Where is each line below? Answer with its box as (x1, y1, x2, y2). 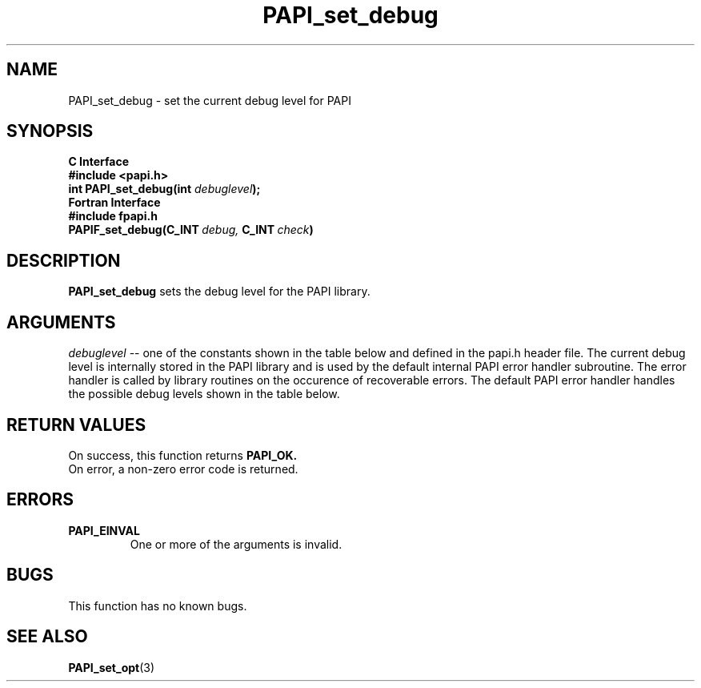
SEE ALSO (6, 626, 88, 647)
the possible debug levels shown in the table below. (68, 387, 340, 401)
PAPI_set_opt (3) (68, 660, 155, 674)
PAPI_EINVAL (68, 523, 140, 537)
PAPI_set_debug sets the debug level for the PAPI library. (68, 284, 371, 299)
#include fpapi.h (68, 209, 158, 223)
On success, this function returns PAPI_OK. (68, 448, 298, 462)
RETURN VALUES (6, 414, 146, 435)
